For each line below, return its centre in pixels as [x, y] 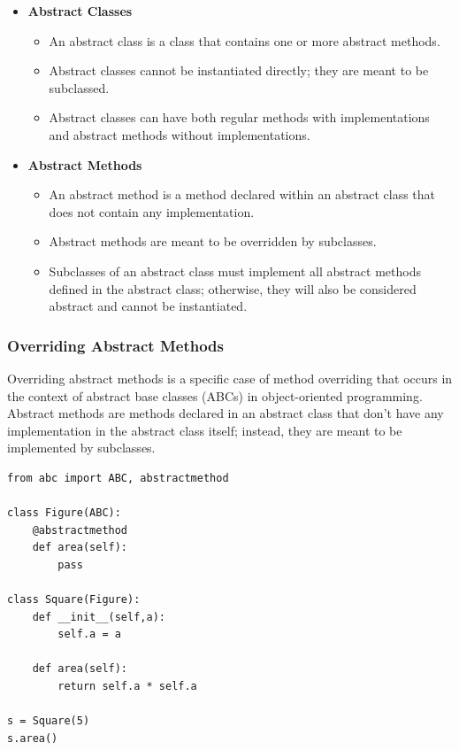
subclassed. [79, 87]
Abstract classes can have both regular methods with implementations [239, 117]
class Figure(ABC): [64, 513]
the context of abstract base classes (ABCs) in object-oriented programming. [215, 395]
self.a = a [89, 634]
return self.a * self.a [127, 687]
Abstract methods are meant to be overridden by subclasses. [213, 241]
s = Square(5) [49, 721]
